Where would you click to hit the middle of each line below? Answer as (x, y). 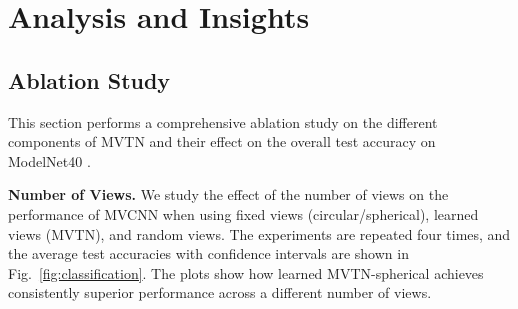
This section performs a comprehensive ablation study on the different (223, 121)
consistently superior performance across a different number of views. (220, 292)
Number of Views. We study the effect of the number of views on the (228, 194)
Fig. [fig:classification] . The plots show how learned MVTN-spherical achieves (246, 272)
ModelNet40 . (49, 160)
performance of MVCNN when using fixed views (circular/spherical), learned (243, 213)
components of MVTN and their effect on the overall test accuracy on (222, 141)
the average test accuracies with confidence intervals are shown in (208, 253)
